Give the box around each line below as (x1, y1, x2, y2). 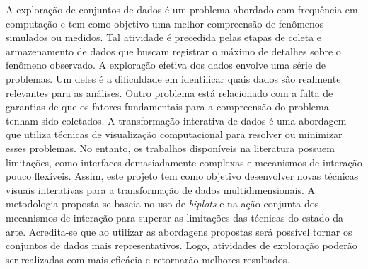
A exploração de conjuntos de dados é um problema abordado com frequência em (6, 2, 358, 16)
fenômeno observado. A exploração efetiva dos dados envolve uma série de (6, 57, 326, 72)
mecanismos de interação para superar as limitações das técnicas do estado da (6, 210, 344, 224)
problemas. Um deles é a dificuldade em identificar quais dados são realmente (6, 71, 341, 86)
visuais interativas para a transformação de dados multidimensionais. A (6, 182, 316, 197)
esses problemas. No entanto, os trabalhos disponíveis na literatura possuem (6, 140, 335, 155)
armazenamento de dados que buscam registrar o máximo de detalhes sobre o (6, 43, 341, 58)
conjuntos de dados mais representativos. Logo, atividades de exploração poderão (6, 238, 357, 253)
